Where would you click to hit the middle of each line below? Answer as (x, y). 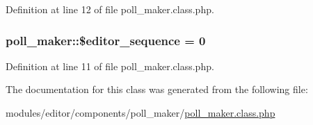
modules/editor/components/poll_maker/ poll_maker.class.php (141, 112)
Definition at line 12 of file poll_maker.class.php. (110, 9)
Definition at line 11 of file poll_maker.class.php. (110, 66)
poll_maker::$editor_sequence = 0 (106, 40)
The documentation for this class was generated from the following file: (157, 89)
